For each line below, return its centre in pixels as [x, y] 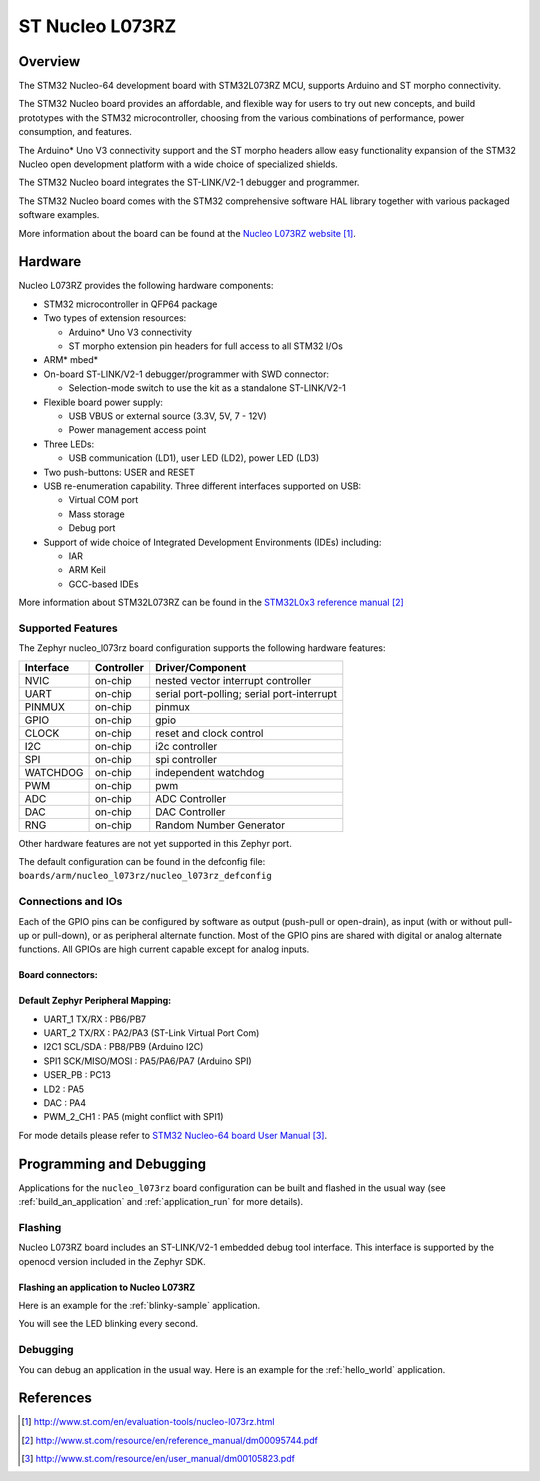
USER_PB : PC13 [77, 1075]
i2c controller [186, 746]
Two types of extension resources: [115, 318]
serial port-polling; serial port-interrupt [246, 693]
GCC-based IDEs [103, 584]
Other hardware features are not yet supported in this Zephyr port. [155, 843]
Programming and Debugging [112, 1163]
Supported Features [68, 628]
